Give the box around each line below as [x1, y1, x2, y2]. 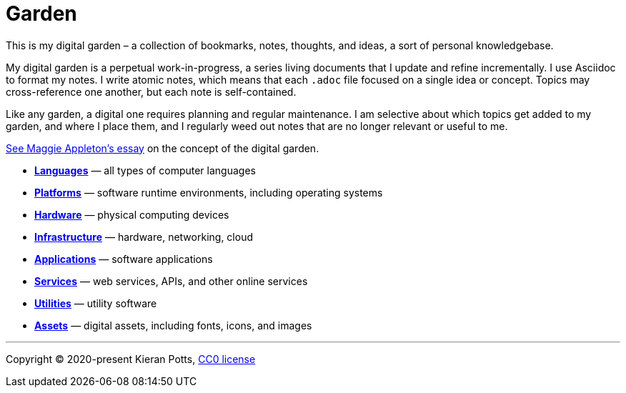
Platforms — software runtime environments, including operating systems [34, 186, 383, 199]
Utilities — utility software [34, 297, 157, 309]
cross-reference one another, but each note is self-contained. [6, 85, 297, 98]
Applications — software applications [34, 252, 213, 265]
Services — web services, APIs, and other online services [34, 274, 308, 287]
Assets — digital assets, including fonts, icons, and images [34, 319, 312, 332]
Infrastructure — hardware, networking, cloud [34, 230, 253, 243]
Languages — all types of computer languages [34, 164, 256, 176]
